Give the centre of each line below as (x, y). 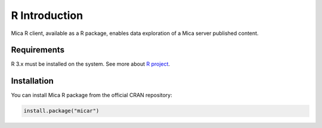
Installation (32, 81)
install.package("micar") (61, 111)
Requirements (38, 50)
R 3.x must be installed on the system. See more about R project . (90, 64)
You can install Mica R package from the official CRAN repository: (92, 95)
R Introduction (47, 15)
